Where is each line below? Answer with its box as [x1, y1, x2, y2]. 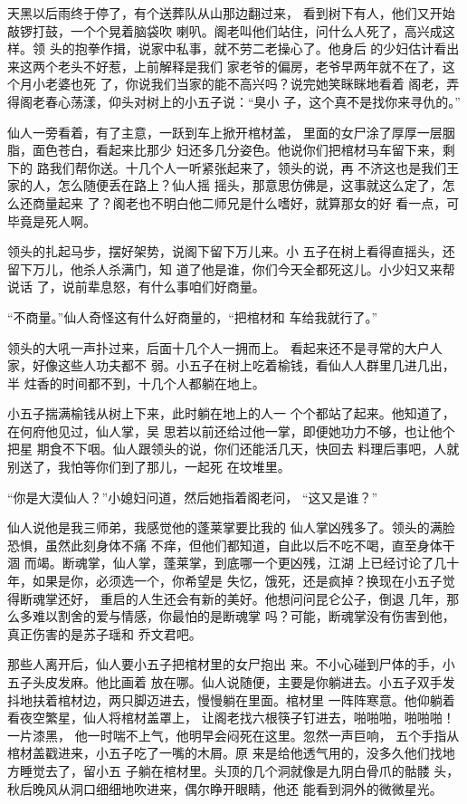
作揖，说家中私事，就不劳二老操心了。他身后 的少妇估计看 [100, 39, 447, 58]
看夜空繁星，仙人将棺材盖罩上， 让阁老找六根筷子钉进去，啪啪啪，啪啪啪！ [7, 708, 455, 727]
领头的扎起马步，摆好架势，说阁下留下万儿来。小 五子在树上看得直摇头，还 [7, 242, 455, 261]
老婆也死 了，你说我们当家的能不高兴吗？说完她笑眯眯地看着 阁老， [44, 74, 447, 93]
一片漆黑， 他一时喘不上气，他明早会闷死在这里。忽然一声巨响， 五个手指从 [7, 725, 460, 744]
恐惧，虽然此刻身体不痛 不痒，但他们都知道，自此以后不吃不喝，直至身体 [7, 535, 443, 554]
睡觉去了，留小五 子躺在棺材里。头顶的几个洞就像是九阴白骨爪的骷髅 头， [19, 761, 460, 780]
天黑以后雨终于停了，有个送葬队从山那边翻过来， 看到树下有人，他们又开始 [7, 4, 455, 22]
